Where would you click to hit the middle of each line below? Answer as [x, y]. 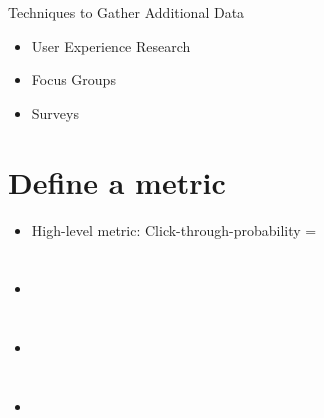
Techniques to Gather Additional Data [126, 12]
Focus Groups [73, 79]
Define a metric [117, 181]
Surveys [55, 112]
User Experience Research [111, 45]
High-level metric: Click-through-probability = [174, 229]
